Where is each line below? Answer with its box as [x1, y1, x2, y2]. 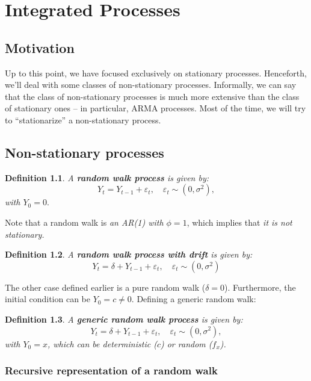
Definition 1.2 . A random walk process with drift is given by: [5, 248, 253, 261]
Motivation [5, 38, 75, 57]
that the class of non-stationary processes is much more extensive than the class [5, 90, 300, 102]
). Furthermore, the [224, 280, 296, 293]
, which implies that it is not [186, 215, 292, 228]
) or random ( [160, 337, 212, 350]
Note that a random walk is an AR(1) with [5, 215, 164, 228]
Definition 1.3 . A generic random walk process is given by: [5, 312, 243, 325]
